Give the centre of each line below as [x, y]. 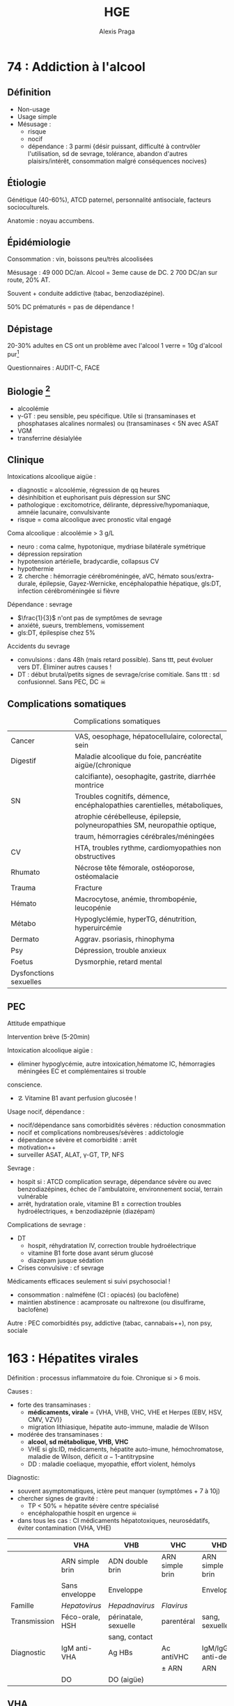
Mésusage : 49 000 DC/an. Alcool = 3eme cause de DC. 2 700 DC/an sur [112, 273]
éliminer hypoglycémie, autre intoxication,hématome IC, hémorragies [116, 1064]
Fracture [88, 888]
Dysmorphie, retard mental [118, 962]
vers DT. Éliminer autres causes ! [64, 667]
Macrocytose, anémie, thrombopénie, [136, 899]
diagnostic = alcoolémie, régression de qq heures [88, 490]
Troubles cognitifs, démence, [123, 796]
